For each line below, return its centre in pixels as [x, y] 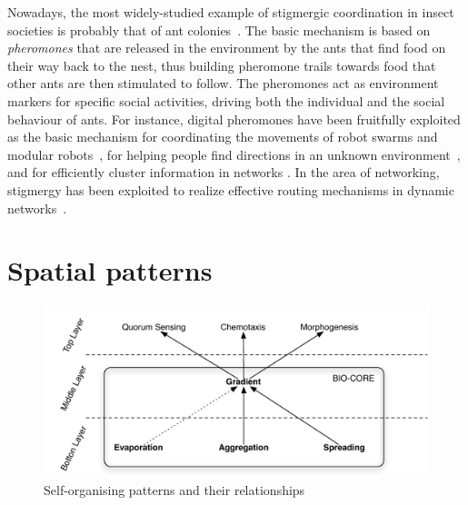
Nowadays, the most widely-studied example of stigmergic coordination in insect [231, 12]
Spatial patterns [110, 270]
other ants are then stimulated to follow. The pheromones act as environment [223, 83]
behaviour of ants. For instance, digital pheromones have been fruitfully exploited [234, 119]
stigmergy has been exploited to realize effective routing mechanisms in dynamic [231, 189]
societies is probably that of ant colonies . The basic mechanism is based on [219, 30]
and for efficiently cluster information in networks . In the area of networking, [224, 172]
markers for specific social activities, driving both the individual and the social [226, 100]
